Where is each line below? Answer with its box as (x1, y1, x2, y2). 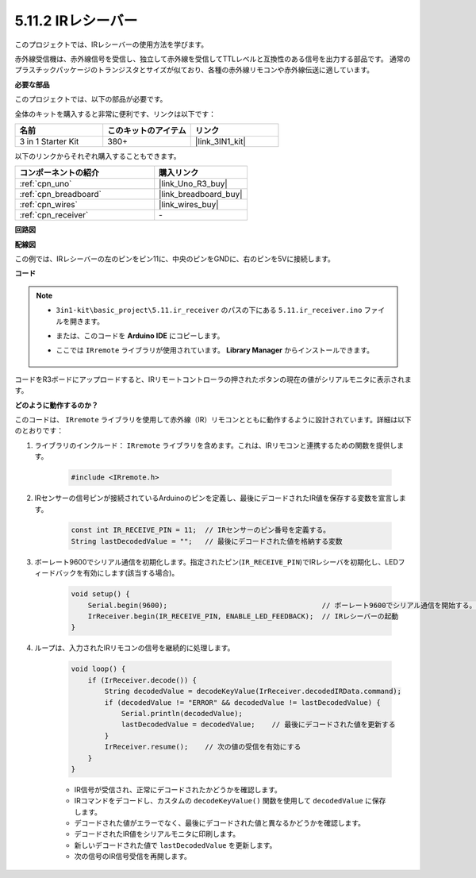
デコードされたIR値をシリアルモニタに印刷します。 (74, 830, 240, 839)
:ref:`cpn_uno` (19, 179, 72, 190)
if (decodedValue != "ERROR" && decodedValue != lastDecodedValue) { (104, 698, 381, 707)
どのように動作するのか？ (14, 400, 98, 410)
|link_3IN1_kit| (194, 136, 246, 147)
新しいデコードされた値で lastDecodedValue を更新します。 (74, 840, 277, 849)
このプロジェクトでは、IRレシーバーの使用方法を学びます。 (14, 40, 209, 49)
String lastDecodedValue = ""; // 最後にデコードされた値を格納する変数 (71, 537, 343, 545)
